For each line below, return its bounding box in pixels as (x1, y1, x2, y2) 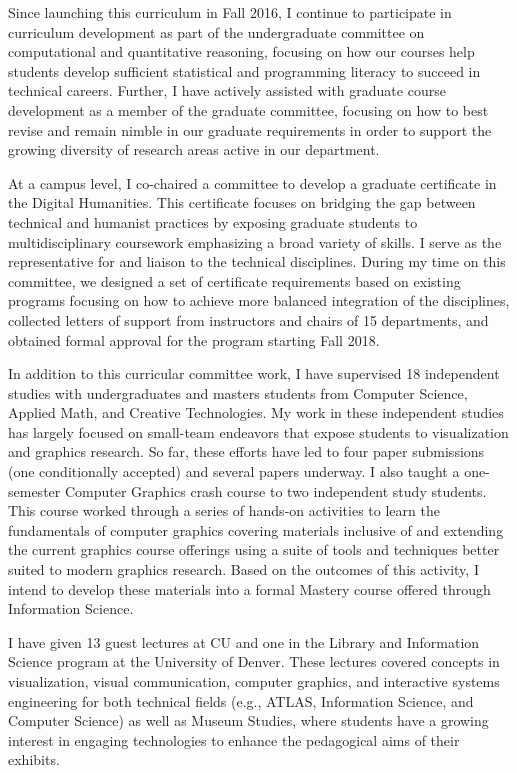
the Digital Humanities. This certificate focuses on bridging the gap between (8, 192, 476, 213)
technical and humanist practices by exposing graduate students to (8, 211, 418, 232)
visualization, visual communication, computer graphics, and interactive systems (8, 671, 500, 691)
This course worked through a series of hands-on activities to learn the (8, 500, 440, 521)
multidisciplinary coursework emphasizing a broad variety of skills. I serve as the (8, 231, 502, 252)
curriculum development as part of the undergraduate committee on (8, 21, 425, 42)
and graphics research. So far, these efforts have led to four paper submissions (8, 441, 485, 462)
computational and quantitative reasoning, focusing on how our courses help (8, 41, 475, 62)
